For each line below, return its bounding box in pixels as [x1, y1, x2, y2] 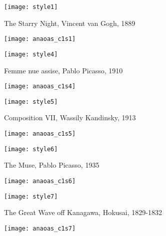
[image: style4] [4, 50, 58, 58]
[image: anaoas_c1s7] [4, 225, 76, 232]
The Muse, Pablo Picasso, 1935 [4, 160, 99, 170]
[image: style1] [4, 3, 58, 10]
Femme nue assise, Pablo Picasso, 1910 [4, 65, 123, 75]
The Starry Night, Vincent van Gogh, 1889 [4, 17, 135, 28]
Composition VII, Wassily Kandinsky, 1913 [4, 112, 136, 123]
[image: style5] [4, 98, 58, 105]
